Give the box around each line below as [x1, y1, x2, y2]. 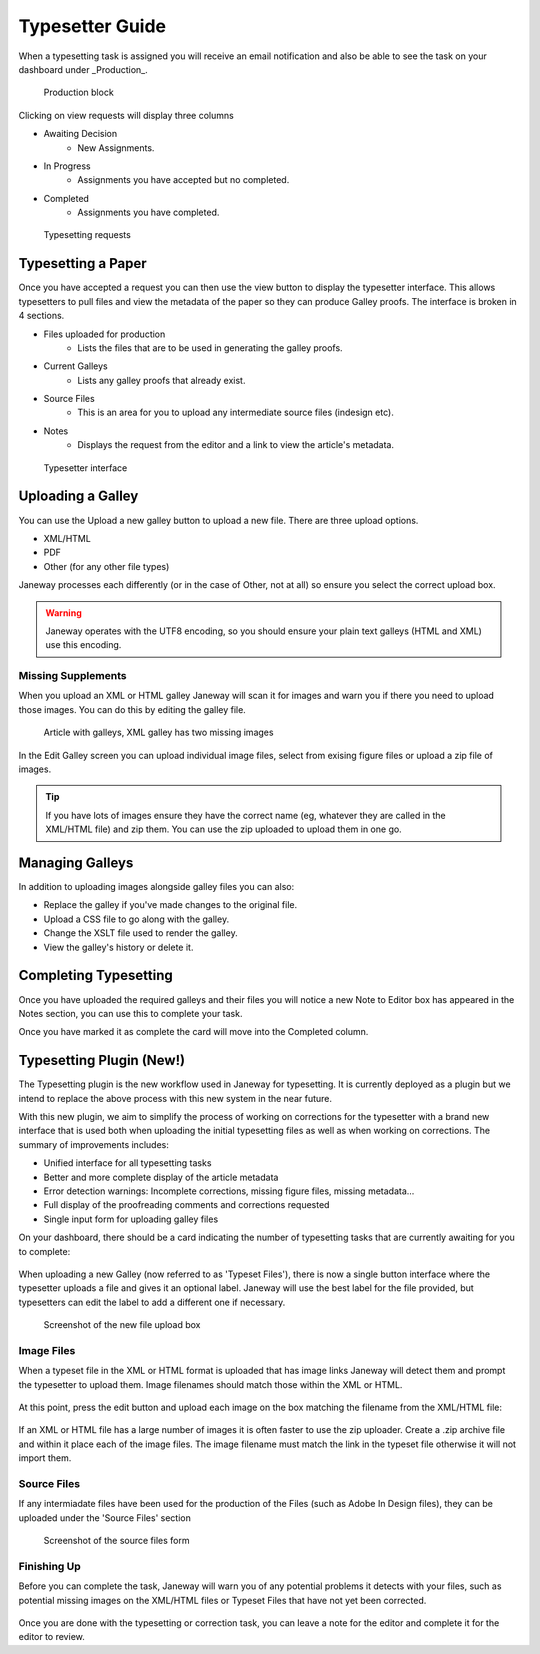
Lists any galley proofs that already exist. [77, 374, 246, 386]
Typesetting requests [43, 229, 132, 241]
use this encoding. [45, 639, 122, 651]
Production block [43, 86, 114, 99]
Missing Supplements [18, 669, 127, 683]
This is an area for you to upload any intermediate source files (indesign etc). [77, 406, 394, 419]
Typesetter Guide [18, 15, 167, 37]
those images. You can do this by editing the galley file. [18, 703, 247, 715]
